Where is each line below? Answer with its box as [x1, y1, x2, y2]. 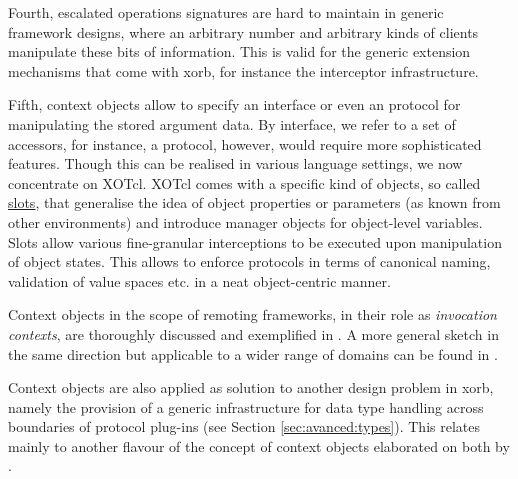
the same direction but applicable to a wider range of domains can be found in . [8, 343, 498, 364]
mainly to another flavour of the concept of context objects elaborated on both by [8, 435, 510, 456]
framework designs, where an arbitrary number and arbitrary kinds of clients [8, 21, 479, 42]
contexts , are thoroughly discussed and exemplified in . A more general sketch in [8, 323, 499, 344]
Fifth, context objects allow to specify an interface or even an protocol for [8, 94, 461, 115]
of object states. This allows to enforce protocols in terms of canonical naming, [8, 251, 491, 272]
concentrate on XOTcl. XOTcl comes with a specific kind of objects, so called [8, 172, 481, 193]
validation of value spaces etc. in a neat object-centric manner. [8, 270, 391, 291]
